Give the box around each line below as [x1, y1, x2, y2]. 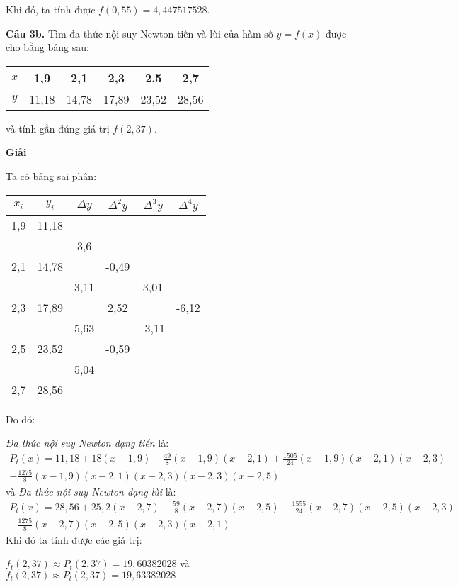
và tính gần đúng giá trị [6, 121, 110, 135]
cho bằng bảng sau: [6, 40, 89, 55]
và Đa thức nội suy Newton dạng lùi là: [6, 483, 176, 498]
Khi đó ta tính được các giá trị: [6, 532, 142, 547]
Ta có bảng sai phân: [6, 168, 97, 183]
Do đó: [6, 411, 35, 426]
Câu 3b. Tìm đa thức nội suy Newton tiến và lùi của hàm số [6, 26, 273, 40]
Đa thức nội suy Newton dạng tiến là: [6, 435, 169, 450]
